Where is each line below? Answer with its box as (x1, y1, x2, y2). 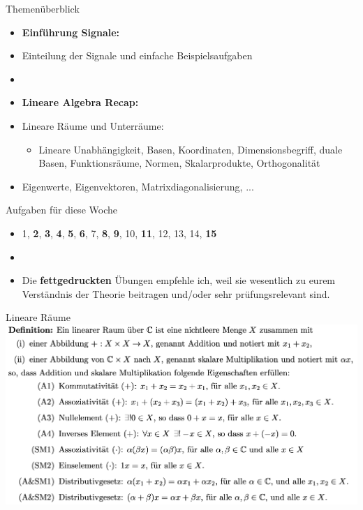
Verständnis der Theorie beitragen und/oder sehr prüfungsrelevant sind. (22, 286, 330, 301)
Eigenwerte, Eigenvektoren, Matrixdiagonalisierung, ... (22, 179, 254, 193)
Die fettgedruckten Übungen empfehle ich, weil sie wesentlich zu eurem (22, 273, 336, 287)
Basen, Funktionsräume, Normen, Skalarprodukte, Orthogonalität (38, 156, 320, 170)
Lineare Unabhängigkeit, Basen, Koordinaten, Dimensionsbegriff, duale (38, 142, 343, 156)
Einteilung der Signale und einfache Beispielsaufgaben (22, 48, 253, 63)
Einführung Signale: (22, 24, 120, 39)
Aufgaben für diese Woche (6, 202, 117, 217)
